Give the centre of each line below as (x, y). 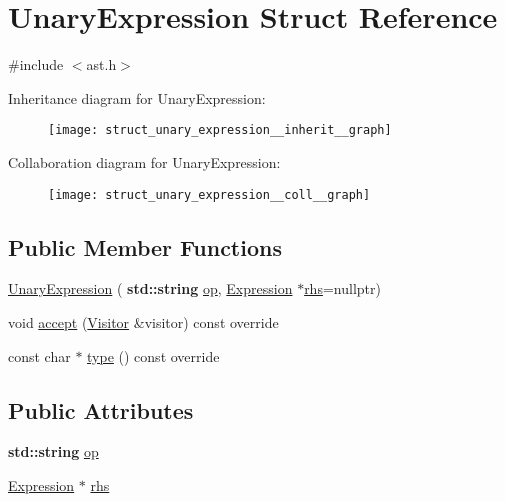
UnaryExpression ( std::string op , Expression (150, 288)
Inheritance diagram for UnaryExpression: (137, 97)
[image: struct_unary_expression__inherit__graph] (220, 130)
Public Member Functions (145, 246)
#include (36, 64)
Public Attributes (101, 409)
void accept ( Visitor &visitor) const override (143, 322)
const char (39, 355)
